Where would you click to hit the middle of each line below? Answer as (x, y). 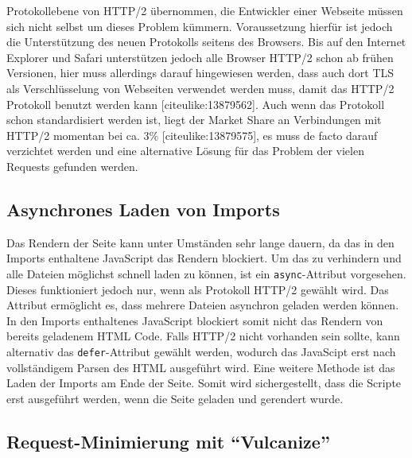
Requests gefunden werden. (72, 166)
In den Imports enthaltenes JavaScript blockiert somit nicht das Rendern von (195, 320)
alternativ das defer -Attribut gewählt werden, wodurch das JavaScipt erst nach (201, 351)
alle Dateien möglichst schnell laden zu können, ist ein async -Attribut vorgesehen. (206, 273)
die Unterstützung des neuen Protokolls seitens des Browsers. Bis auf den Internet (206, 42)
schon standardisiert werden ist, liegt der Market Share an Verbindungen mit (194, 120)
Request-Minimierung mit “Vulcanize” (168, 441)
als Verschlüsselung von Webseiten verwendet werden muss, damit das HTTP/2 (200, 88)
